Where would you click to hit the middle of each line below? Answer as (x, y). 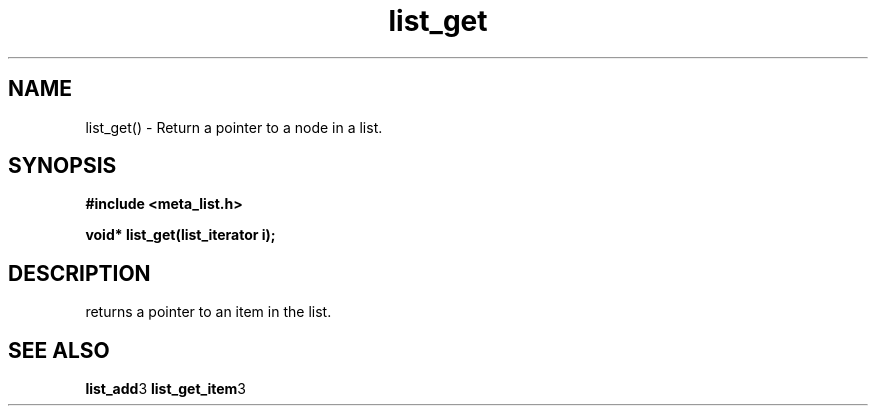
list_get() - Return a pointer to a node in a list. (234, 127)
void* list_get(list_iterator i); (180, 235)
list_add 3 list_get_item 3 (165, 389)
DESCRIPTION (79, 273)
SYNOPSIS (62, 166)
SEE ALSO (59, 350)
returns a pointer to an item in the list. (208, 312)
